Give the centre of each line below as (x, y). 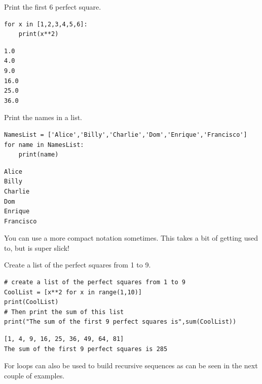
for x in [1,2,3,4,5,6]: (46, 24)
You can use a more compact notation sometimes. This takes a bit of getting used (131, 238)
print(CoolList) (31, 302)
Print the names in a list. (43, 117)
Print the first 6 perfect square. (53, 7)
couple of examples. (34, 375)
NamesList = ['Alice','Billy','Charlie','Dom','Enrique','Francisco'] (126, 135)
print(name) (39, 155)
